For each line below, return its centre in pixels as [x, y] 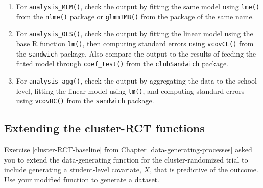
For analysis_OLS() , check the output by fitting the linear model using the [135, 33]
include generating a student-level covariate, [73, 169]
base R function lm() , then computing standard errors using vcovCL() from [135, 43]
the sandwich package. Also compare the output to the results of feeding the [136, 53]
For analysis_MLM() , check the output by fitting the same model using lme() [138, 6]
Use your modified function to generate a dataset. [82, 179]
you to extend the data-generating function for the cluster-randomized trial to [126, 159]
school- [248, 80]
